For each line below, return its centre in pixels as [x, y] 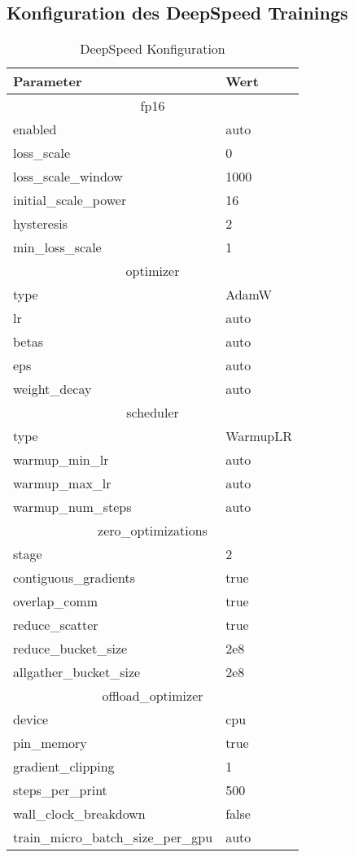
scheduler [153, 413]
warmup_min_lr [61, 460]
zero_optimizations [153, 531]
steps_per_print [60, 790]
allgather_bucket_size [77, 672]
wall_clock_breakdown [79, 814]
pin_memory [50, 743]
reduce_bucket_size [70, 649]
